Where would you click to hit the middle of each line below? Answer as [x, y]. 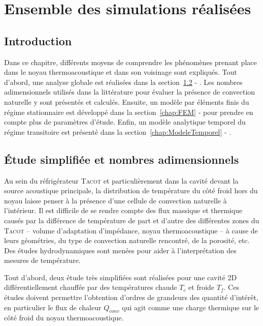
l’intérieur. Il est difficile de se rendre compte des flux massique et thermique [123, 210]
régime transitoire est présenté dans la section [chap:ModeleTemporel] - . [118, 131]
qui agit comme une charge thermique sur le [191, 307]
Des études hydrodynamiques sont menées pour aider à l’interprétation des [120, 250]
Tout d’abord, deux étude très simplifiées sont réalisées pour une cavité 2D [121, 277]
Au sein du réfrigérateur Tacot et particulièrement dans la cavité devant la [121, 180]
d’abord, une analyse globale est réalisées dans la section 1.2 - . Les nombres [123, 82]
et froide [202, 287]
